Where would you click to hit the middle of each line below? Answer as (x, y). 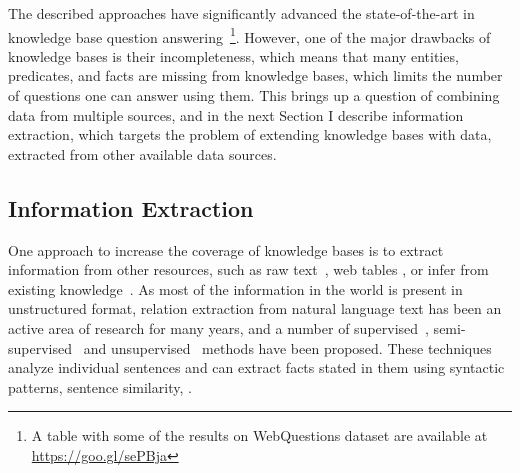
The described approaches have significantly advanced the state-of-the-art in (241, 13)
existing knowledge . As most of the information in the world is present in (235, 288)
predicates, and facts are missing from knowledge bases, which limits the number (255, 75)
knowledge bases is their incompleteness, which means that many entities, (233, 55)
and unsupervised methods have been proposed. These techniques (287, 347)
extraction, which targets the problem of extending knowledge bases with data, (250, 134)
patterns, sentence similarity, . (100, 386)
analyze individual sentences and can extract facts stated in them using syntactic (256, 367)
